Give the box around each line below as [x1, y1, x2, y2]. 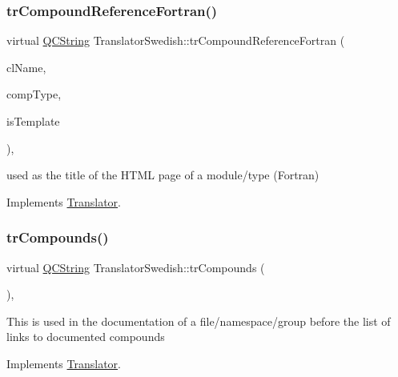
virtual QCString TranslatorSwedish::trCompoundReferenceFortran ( [6, 32, 345, 49]
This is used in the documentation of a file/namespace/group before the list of [6, 312, 391, 329]
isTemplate [6, 113, 60, 129]
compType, [6, 86, 62, 102]
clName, [6, 58, 46, 75]
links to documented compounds [6, 328, 165, 345]
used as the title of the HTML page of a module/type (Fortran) [6, 166, 320, 183]
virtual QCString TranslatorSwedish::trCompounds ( [6, 259, 265, 275]
